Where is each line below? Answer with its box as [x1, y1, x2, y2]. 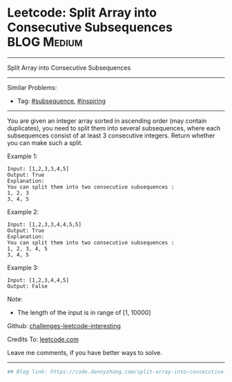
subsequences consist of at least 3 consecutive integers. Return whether [7, 131, 215, 140]
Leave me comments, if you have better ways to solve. [7, 348, 162, 356]
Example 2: [7, 207, 39, 216]
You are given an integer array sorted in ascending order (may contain [7, 116, 207, 125]
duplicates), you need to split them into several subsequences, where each [7, 124, 221, 132]
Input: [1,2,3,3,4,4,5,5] [7, 221, 81, 228]
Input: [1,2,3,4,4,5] [7, 276, 70, 284]
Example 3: [7, 263, 39, 271]
